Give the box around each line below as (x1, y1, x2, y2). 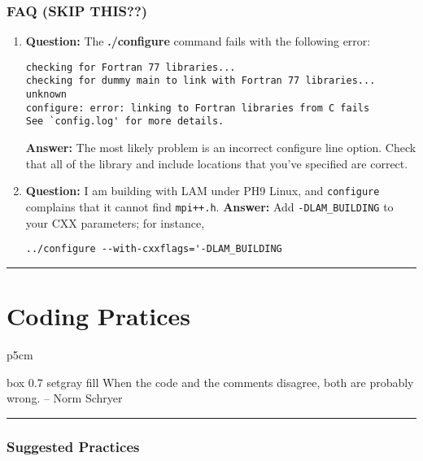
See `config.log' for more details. (25, 115, 225, 128)
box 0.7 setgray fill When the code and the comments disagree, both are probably (7, 373, 414, 390)
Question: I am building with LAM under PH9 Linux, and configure (25, 182, 380, 199)
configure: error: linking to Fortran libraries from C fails (25, 102, 370, 114)
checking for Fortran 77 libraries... (25, 61, 236, 73)
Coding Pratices (7, 299, 190, 333)
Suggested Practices (7, 436, 140, 456)
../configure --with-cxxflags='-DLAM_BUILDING (25, 243, 282, 255)
